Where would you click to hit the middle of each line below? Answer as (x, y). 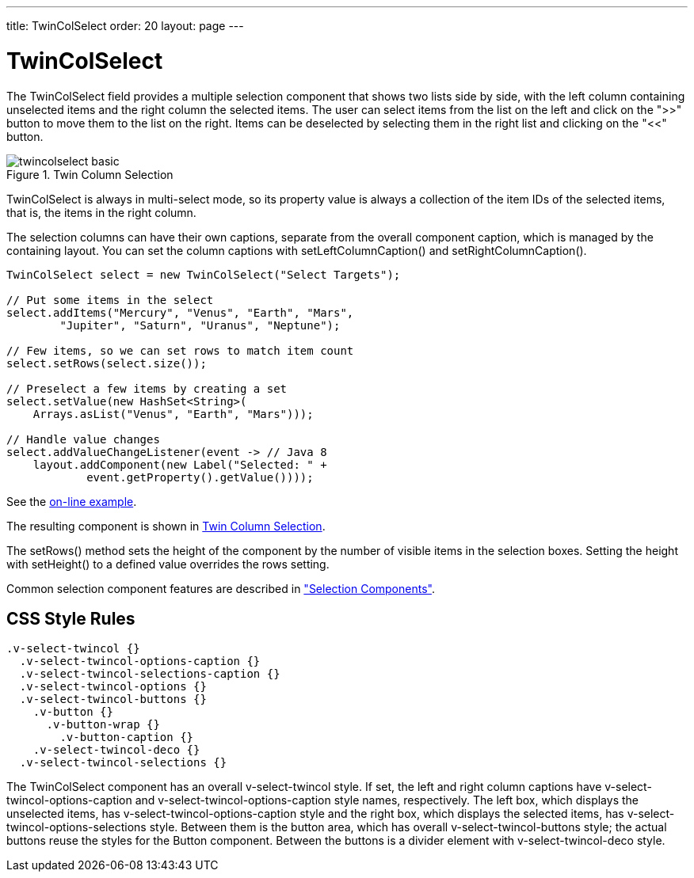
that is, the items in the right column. (101, 212)
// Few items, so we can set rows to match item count (180, 350)
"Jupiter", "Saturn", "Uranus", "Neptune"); (200, 325)
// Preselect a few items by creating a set (147, 388)
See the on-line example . (72, 501)
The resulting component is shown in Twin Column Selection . (166, 526)
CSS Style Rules (71, 618)
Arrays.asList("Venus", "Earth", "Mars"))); (173, 414)
